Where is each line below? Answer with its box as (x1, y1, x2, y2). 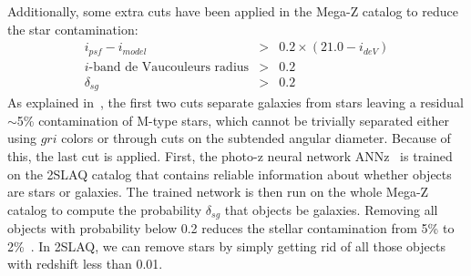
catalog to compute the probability (7, 199, 202, 219)
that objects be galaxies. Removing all (224, 199, 438, 219)
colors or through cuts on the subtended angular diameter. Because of (61, 128, 451, 148)
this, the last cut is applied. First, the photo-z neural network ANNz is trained (7, 146, 453, 165)
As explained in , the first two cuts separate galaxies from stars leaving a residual (7, 93, 464, 112)
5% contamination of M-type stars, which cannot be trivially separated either (16, 110, 449, 129)
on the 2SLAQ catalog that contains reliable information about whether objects (7, 164, 452, 183)
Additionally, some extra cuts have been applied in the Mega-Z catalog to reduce (7, 2, 458, 20)
